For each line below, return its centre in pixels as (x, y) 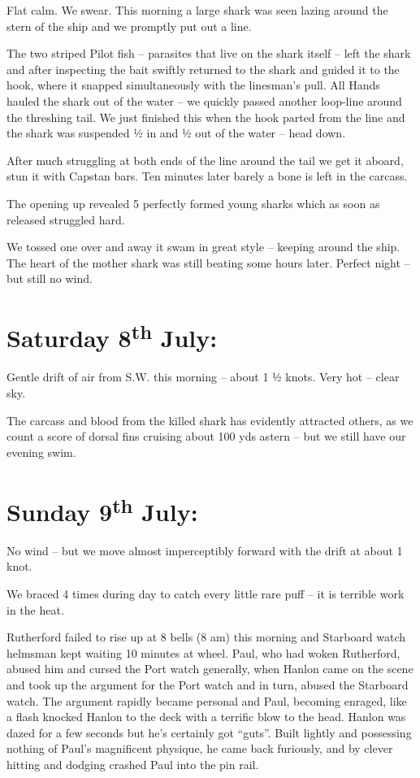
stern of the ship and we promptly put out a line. (129, 26)
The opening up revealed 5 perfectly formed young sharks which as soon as (193, 203)
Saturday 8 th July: (112, 336)
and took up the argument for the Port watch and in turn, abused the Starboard (208, 684)
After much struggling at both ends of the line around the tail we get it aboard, (205, 160)
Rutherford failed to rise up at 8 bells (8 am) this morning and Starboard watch (206, 637)
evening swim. (41, 452)
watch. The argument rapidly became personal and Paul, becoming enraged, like (207, 700)
